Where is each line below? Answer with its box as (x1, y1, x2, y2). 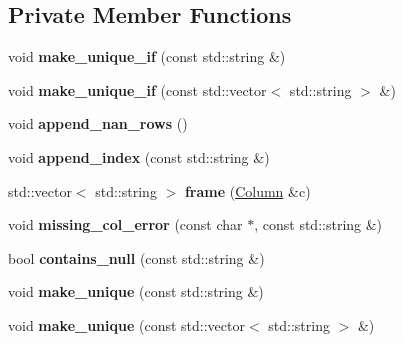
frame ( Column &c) (184, 180, 311, 201)
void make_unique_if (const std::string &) (8, 46, 286, 67)
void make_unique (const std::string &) (8, 281, 264, 302)
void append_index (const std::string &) (8, 146, 270, 167)
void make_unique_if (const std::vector (8, 79, 267, 100)
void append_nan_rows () (8, 113, 188, 134)
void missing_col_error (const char (8, 214, 243, 235)
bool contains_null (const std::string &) (8, 247, 265, 268)
